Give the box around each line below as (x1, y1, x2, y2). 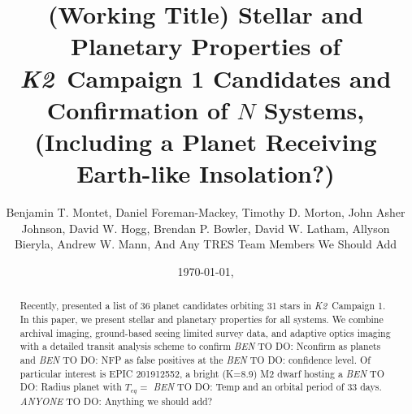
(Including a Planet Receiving (34, 124, 377, 157)
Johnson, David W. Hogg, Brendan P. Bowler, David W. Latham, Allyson (21, 219, 390, 236)
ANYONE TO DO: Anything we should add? (20, 395, 213, 408)
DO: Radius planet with (20, 380, 122, 394)
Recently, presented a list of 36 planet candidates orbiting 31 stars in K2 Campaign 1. (20, 299, 386, 313)
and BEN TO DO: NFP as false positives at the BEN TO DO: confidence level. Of (20, 352, 371, 366)
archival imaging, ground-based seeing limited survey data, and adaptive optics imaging (20, 326, 391, 339)
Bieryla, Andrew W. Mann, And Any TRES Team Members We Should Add (14, 235, 397, 252)
